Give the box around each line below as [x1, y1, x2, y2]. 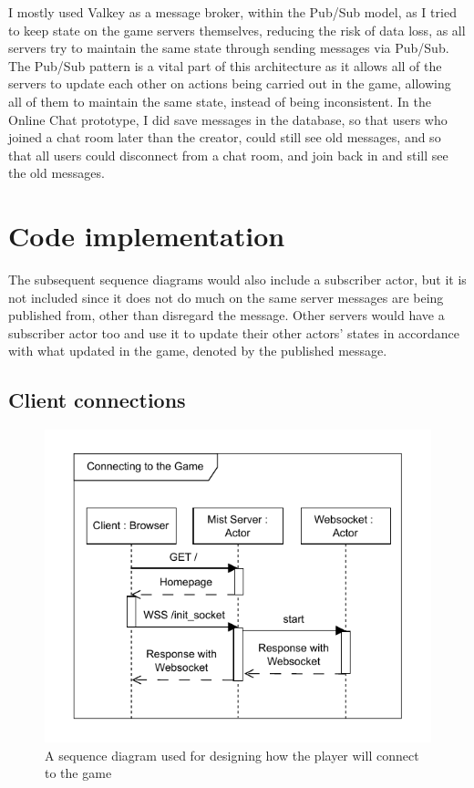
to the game [45, 763, 112, 783]
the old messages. [8, 163, 105, 182]
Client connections [8, 386, 186, 414]
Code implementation [8, 217, 285, 254]
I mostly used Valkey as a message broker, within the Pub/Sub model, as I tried [8, 3, 457, 21]
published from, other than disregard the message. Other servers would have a [8, 306, 445, 325]
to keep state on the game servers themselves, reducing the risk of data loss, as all [8, 20, 466, 39]
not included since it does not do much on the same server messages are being [8, 287, 444, 306]
